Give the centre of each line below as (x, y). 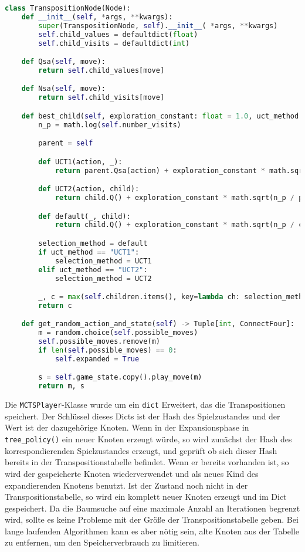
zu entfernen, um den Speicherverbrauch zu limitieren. (102, 542)
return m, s (62, 386)
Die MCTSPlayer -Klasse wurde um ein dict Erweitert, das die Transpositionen (145, 404)
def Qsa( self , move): (63, 62)
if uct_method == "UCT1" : (89, 252)
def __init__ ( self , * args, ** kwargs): (97, 17)
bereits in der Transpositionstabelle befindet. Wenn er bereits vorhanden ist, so (147, 462)
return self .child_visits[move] (101, 98)
